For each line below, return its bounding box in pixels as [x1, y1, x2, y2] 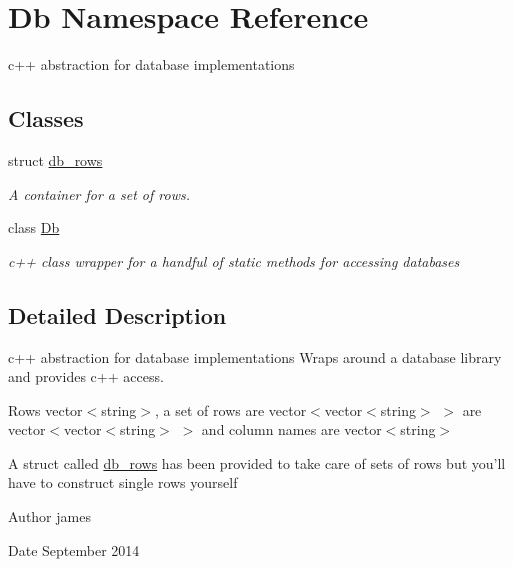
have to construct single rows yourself [8, 472, 238, 493]
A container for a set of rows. [8, 183, 190, 204]
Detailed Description [8, 299, 227, 330]
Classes [8, 103, 84, 134]
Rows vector [8, 399, 83, 420]
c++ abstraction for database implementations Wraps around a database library [8, 346, 502, 367]
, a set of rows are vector [155, 399, 307, 420]
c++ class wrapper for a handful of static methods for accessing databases [8, 250, 460, 271]
